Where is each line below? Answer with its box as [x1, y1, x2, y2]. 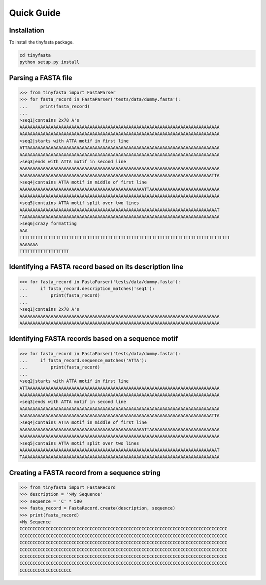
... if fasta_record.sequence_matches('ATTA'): [19, 358, 147, 363]
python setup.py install [19, 59, 80, 65]
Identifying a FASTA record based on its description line [9, 263, 184, 271]
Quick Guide [9, 7, 61, 18]
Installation [9, 26, 44, 35]
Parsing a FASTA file [9, 73, 72, 82]
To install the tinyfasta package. [9, 39, 74, 45]
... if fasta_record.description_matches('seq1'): [19, 286, 155, 291]
